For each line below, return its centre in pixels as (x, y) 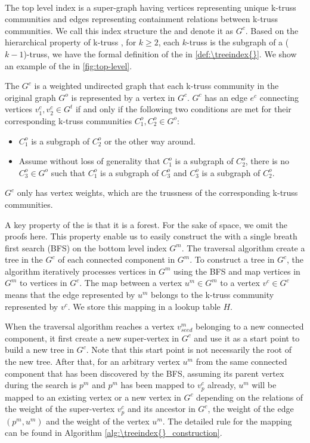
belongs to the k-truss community (213, 295)
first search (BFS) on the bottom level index (86, 247)
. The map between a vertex (131, 283)
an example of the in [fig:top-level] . (69, 65)
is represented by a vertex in (123, 97)
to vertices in (44, 283)
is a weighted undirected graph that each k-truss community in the (156, 86)
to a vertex (240, 283)
